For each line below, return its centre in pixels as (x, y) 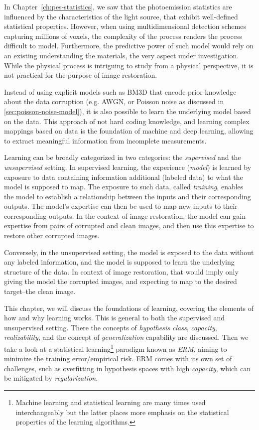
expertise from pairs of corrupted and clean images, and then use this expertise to (129, 225)
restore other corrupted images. (52, 235)
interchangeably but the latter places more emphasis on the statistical (122, 412)
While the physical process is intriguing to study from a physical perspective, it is (129, 65)
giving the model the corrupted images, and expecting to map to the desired (121, 281)
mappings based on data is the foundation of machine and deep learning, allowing (129, 131)
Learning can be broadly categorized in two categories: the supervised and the (123, 157)
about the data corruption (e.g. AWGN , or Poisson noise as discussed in (114, 101)
